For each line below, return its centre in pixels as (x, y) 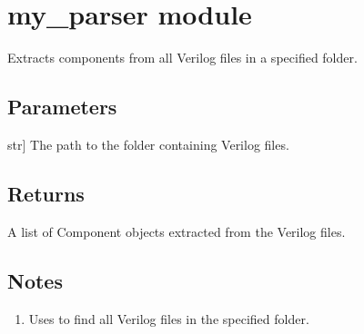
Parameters (62, 107)
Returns (46, 193)
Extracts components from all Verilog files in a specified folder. (182, 58)
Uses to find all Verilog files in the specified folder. (169, 318)
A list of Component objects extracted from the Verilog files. (177, 231)
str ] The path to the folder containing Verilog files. (148, 144)
